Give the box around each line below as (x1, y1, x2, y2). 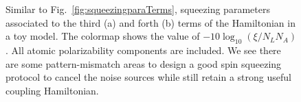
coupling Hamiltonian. (5, 83, 99, 97)
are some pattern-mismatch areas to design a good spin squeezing (5, 56, 282, 71)
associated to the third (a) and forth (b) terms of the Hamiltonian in (5, 15, 296, 29)
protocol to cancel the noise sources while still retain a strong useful (5, 70, 291, 84)
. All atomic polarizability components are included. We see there (5, 42, 281, 57)
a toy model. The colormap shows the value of (5, 29, 200, 43)
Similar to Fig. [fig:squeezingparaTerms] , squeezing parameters (5, 2, 270, 16)
